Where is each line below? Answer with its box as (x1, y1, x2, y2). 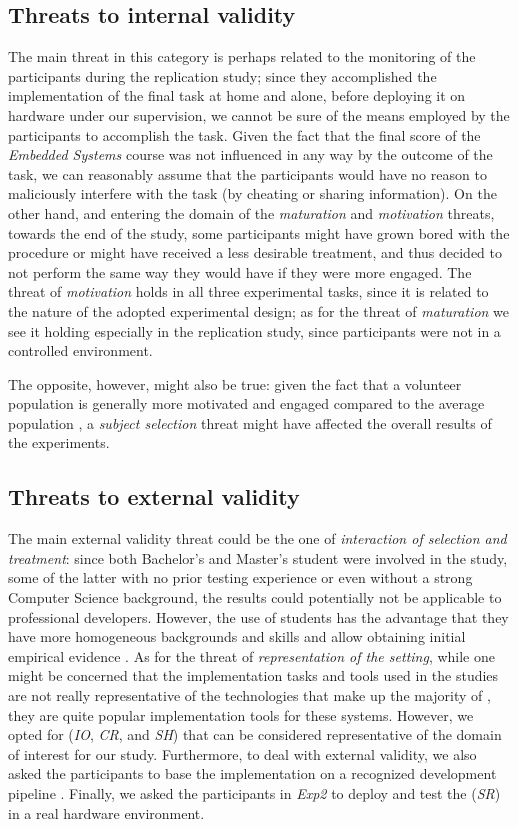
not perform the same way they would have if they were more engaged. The (8, 261, 472, 282)
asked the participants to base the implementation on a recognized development (8, 763, 497, 784)
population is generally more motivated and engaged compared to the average (8, 393, 485, 414)
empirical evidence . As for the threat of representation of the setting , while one (8, 645, 495, 666)
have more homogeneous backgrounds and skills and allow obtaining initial (8, 626, 466, 647)
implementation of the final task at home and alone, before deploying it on (8, 85, 466, 106)
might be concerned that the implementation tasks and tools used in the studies (8, 665, 499, 686)
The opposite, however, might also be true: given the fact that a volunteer (8, 373, 462, 394)
